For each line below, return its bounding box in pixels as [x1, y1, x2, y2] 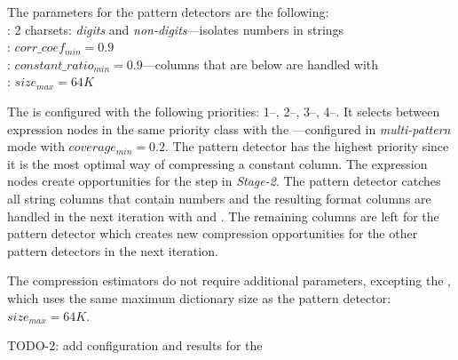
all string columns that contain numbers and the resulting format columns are [7, 188, 431, 207]
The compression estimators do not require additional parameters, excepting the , [7, 271, 451, 290]
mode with [7, 137, 65, 156]
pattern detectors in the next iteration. [7, 241, 218, 260]
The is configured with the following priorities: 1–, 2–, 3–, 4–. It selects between [7, 101, 440, 120]
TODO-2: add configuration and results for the [7, 336, 263, 355]
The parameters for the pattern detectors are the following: [7, 3, 329, 20]
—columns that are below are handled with [142, 54, 379, 73]
